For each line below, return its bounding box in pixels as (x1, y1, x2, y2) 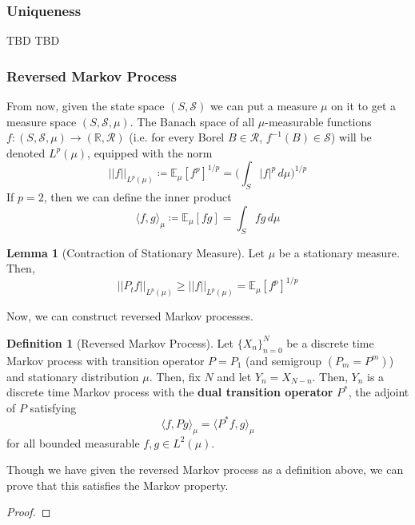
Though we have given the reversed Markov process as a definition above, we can (6, 461, 404, 478)
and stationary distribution (6, 368, 139, 384)
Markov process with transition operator (6, 352, 205, 368)
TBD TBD (6, 32, 60, 49)
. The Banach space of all (130, 113, 255, 129)
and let (217, 368, 252, 384)
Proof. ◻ (6, 503, 51, 520)
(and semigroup (245, 352, 322, 368)
